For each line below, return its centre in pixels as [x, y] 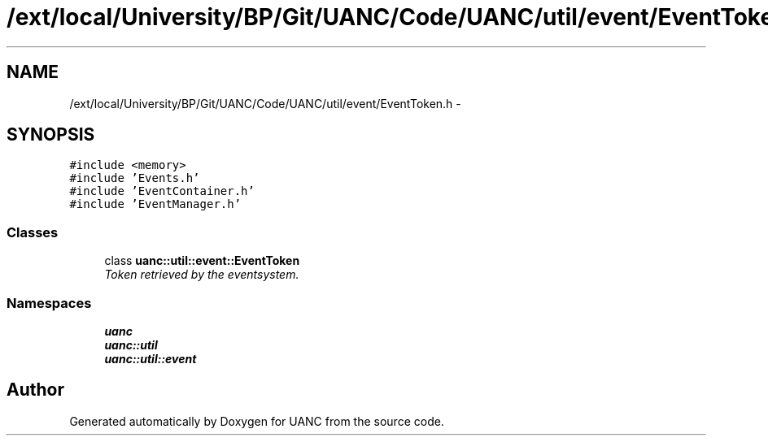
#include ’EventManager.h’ [155, 204]
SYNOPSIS [51, 135]
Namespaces [49, 303]
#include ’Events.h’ [135, 178]
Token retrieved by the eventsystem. [202, 275]
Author [35, 390]
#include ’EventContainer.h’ [162, 191]
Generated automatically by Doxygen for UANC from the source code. [257, 421]
